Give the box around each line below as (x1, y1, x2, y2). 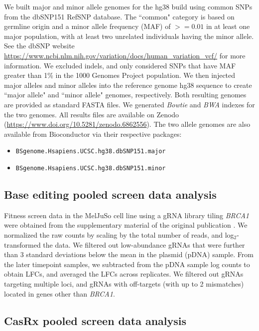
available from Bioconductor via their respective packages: (4, 128, 182, 139)
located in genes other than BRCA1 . (4, 288, 115, 299)
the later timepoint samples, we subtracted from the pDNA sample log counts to (4, 259, 250, 269)
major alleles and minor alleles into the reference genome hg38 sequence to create (4, 79, 252, 90)
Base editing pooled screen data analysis (4, 187, 217, 202)
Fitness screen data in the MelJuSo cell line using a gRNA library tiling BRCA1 (4, 210, 250, 220)
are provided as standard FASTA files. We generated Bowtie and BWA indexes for (4, 99, 255, 109)
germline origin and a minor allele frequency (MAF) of (4, 21, 171, 31)
